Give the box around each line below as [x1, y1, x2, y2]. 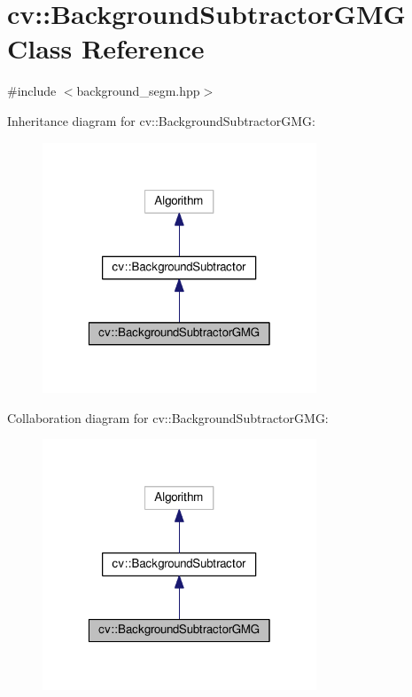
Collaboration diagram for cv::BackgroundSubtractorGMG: [7, 408, 329, 427]
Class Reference [7, 30, 205, 67]
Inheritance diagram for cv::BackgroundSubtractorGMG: [7, 111, 315, 129]
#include [7, 82, 57, 100]
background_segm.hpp [76, 82, 200, 100]
